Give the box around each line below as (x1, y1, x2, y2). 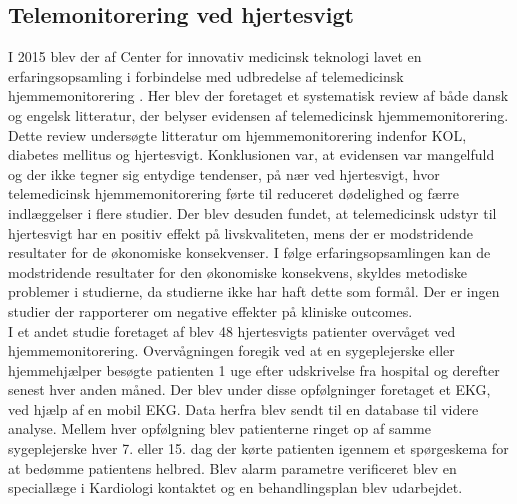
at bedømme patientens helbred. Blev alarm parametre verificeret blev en (8, 457, 457, 478)
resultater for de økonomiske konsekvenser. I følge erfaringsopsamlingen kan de (8, 242, 491, 263)
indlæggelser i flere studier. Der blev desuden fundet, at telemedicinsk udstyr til (8, 202, 497, 223)
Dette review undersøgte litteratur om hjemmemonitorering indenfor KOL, (8, 124, 467, 145)
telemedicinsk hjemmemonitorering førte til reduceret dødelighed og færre (8, 183, 460, 204)
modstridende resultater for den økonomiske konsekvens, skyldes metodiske (8, 261, 467, 282)
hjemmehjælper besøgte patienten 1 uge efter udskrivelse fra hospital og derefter (8, 359, 500, 380)
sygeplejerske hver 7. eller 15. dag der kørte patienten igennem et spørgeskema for (8, 438, 509, 459)
